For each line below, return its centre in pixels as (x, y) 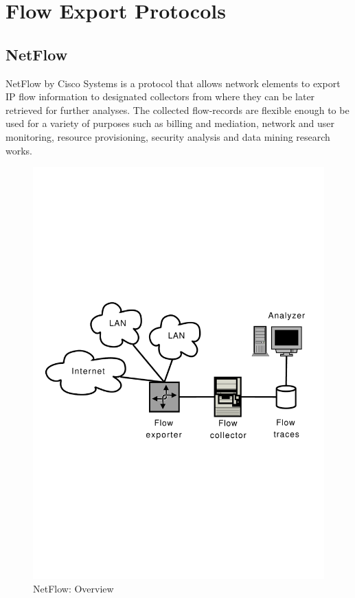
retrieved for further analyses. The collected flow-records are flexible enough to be (177, 110)
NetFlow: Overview (73, 588)
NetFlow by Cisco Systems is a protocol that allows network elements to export (173, 83)
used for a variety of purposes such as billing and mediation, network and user (170, 123)
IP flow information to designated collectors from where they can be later (160, 96)
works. (19, 150)
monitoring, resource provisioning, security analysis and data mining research (168, 136)
